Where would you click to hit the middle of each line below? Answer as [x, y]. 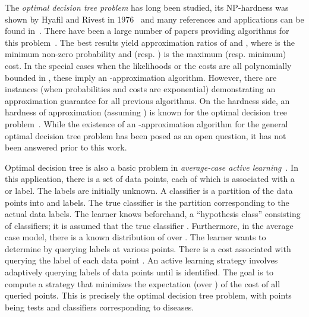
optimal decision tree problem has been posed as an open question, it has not [146, 135]
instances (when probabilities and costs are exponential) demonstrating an [140, 89]
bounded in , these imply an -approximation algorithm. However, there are [141, 77]
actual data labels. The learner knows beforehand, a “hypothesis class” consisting [153, 214]
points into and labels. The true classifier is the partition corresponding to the [147, 202]
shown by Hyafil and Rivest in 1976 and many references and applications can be [154, 19]
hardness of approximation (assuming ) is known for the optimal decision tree [146, 112]
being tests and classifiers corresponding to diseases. [100, 307]
